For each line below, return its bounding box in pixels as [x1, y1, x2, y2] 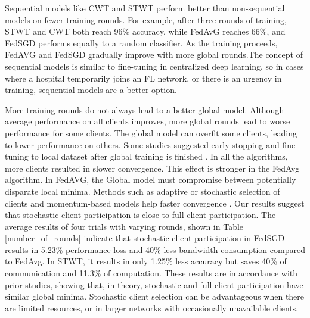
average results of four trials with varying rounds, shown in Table [5, 220, 244, 232]
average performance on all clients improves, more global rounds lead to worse [5, 115, 290, 127]
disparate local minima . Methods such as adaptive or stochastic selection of [5, 185, 280, 197]
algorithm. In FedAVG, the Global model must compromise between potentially [5, 173, 296, 186]
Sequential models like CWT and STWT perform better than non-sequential [5, 2, 285, 14]
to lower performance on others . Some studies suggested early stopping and [5, 138, 280, 151]
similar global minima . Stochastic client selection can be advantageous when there [5, 290, 305, 303]
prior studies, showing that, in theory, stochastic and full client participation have [5, 278, 303, 291]
